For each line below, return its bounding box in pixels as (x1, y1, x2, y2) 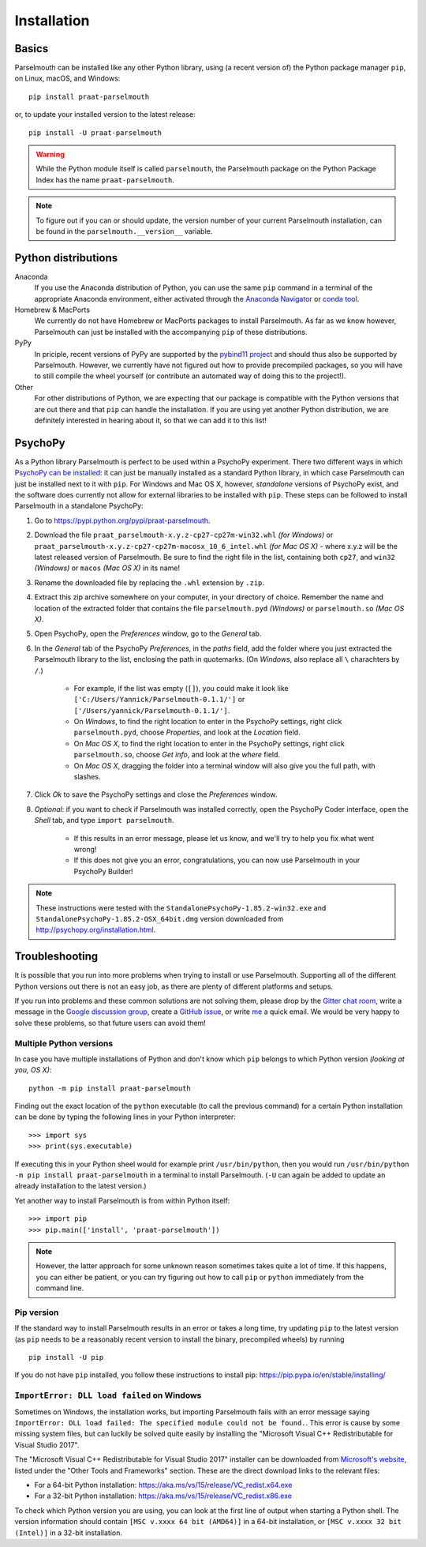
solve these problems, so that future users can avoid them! (14, 1018, 207, 1027)
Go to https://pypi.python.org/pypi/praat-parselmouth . (34, 516, 211, 525)
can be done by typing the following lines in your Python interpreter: (14, 1112, 237, 1121)
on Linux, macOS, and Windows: (14, 73, 121, 83)
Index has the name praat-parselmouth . (35, 175, 175, 185)
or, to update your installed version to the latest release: (14, 110, 196, 119)
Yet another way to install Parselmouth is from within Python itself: (14, 1196, 230, 1205)
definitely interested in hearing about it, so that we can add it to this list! (34, 415, 267, 425)
